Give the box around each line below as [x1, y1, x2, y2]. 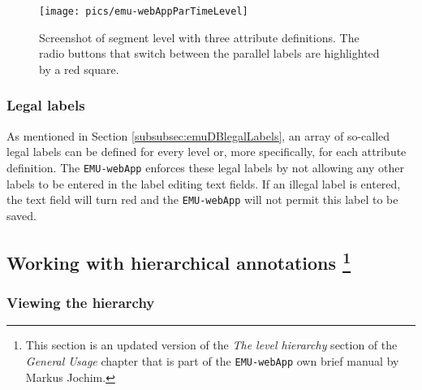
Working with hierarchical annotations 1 [6, 246, 351, 275]
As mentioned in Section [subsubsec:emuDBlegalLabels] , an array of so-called [6, 127, 390, 144]
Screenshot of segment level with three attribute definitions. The [39, 28, 360, 45]
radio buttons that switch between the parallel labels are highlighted [39, 45, 380, 62]
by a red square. [39, 60, 119, 77]
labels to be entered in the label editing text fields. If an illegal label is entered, [6, 175, 401, 192]
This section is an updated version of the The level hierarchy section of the [25, 336, 398, 353]
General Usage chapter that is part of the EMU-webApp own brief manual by [25, 352, 399, 369]
